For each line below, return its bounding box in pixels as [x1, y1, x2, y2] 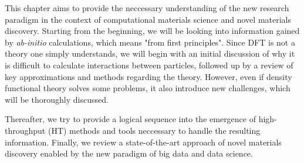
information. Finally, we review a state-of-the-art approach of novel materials [5, 136, 282, 148]
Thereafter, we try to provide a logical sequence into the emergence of [5, 113, 256, 125]
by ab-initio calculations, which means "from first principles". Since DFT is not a [5, 36, 295, 48]
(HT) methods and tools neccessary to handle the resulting [48, 124, 261, 136]
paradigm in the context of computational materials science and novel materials [5, 13, 291, 25]
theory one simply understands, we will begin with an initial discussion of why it [5, 47, 295, 60]
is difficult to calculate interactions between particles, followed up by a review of [5, 58, 293, 71]
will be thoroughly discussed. [5, 93, 109, 105]
